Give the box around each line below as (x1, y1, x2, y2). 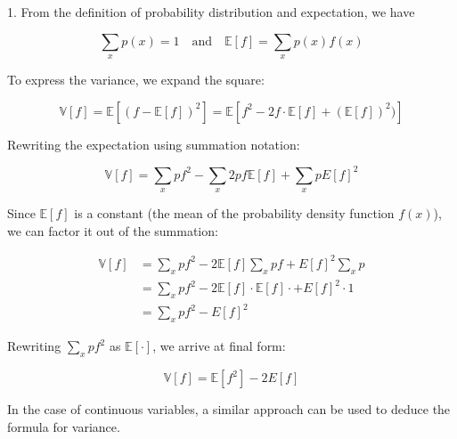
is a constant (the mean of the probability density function (74, 204, 395, 223)
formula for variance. (7, 417, 120, 435)
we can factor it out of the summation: (7, 221, 218, 240)
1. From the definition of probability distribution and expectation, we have (7, 3, 415, 20)
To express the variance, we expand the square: (7, 69, 265, 88)
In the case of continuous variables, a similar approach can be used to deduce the (7, 400, 451, 419)
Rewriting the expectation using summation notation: (7, 134, 300, 153)
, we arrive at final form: (152, 337, 286, 355)
